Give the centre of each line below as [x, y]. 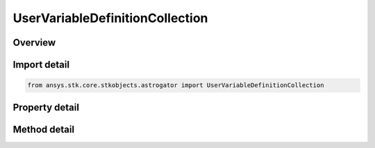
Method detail [44, 129]
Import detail [41, 65]
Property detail [46, 107]
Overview [34, 43]
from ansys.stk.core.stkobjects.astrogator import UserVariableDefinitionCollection [176, 85]
